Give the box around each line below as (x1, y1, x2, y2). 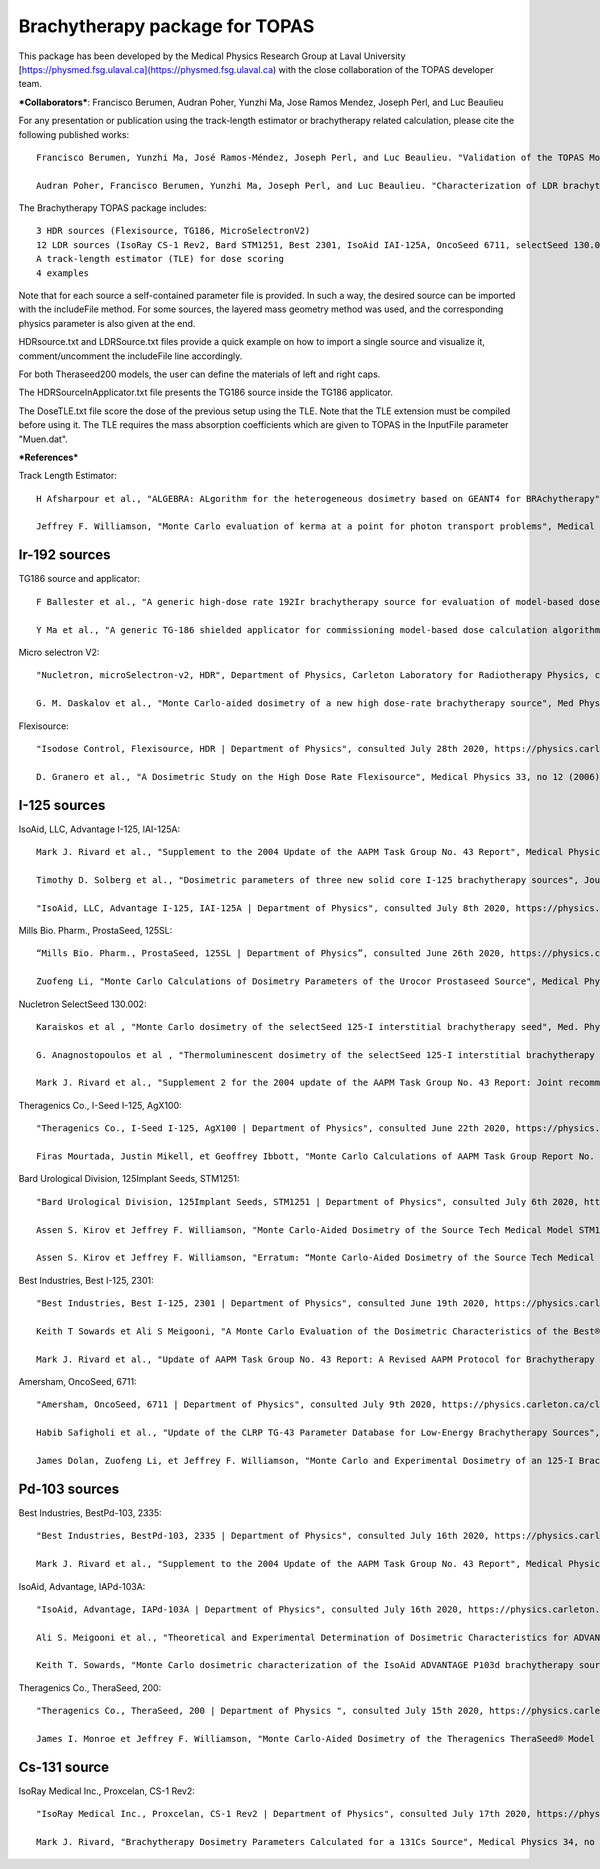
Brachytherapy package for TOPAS (18, 15, 315, 37)
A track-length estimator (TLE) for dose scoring (36, 253, 285, 265)
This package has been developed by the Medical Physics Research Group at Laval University (18, 50, 406, 62)
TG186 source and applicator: (18, 573, 140, 585)
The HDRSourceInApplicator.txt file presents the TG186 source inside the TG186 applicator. (18, 386, 394, 399)
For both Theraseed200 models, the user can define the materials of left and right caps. (18, 368, 381, 380)
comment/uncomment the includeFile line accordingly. (18, 350, 243, 362)
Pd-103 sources (18, 1480, 120, 1497)
